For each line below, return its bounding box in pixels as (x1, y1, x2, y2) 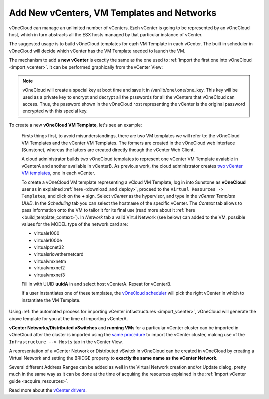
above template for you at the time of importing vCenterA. (9, 315, 128, 321)
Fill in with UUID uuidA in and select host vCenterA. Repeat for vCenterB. (21, 281, 172, 287)
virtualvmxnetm (34, 258, 66, 264)
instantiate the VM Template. (21, 297, 81, 303)
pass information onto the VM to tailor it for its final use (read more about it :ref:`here (21, 207, 195, 213)
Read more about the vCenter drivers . (9, 387, 87, 393)
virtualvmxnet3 (34, 272, 65, 278)
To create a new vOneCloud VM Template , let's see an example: (9, 122, 142, 128)
